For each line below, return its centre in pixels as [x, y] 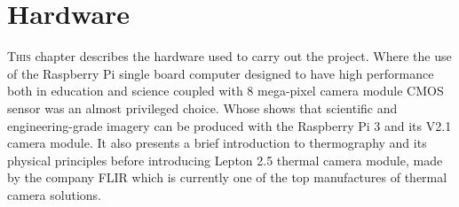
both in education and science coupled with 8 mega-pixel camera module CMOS [226, 91]
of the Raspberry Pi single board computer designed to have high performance [221, 73]
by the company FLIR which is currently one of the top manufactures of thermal [227, 177]
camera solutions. [54, 194]
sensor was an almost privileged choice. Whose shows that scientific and [202, 107]
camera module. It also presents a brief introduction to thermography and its [217, 143]
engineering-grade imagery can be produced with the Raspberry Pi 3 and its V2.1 [229, 125]
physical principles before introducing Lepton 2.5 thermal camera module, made [225, 160]
